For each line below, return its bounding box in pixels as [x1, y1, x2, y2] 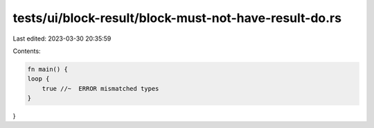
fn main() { [27, 65, 69, 73]
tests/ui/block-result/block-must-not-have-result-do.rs [12, 10, 342, 25]
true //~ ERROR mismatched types [42, 85, 159, 92]
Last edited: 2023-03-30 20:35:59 [12, 34, 112, 43]
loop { [27, 75, 50, 83]
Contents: [12, 47, 41, 55]
